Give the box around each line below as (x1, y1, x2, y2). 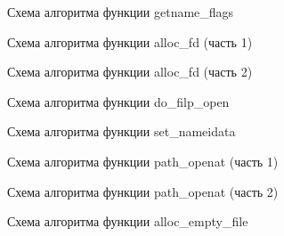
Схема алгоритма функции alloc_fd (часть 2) (7, 62, 253, 81)
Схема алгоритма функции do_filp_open (7, 92, 230, 110)
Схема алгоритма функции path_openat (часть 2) (7, 182, 279, 200)
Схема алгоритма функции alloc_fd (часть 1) (7, 32, 253, 51)
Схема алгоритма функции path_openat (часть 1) (7, 151, 279, 170)
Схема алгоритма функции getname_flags (7, 3, 234, 20)
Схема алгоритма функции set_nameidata (7, 122, 236, 141)
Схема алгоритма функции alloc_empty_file (7, 212, 248, 231)
